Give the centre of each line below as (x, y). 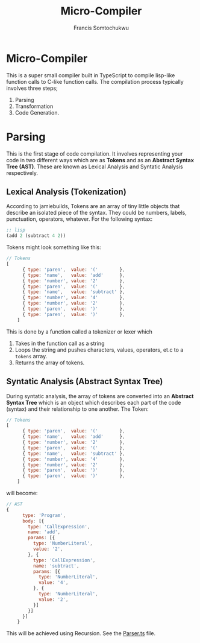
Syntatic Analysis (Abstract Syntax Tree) (85, 382)
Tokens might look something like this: (54, 247)
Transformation (34, 106)
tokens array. (31, 356)
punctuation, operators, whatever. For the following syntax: (79, 219)
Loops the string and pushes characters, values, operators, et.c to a (99, 350)
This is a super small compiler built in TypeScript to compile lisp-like (91, 75)
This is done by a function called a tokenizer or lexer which (79, 331)
